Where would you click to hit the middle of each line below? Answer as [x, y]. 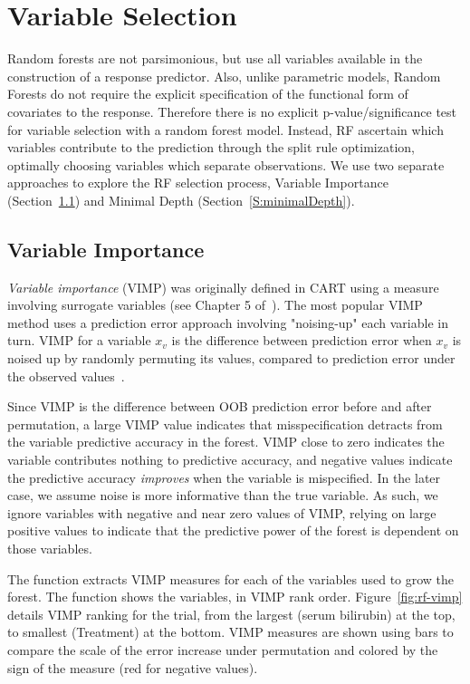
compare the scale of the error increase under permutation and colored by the [223, 649]
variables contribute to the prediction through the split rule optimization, [211, 147]
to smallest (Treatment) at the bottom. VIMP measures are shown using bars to [230, 632]
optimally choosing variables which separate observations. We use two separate [226, 164]
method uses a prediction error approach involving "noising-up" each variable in [228, 322]
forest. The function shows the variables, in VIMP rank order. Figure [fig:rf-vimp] [235, 597]
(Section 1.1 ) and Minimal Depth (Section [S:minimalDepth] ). [181, 200]
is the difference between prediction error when [302, 340]
